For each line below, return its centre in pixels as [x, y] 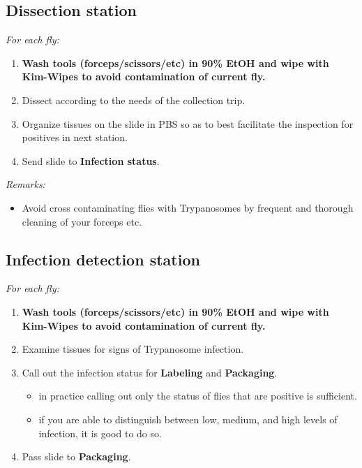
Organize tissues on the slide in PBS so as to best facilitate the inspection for [188, 123]
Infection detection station [103, 259]
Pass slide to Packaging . [76, 456]
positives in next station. [75, 137]
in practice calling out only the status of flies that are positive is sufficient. [198, 396]
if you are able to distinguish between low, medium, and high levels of [188, 419]
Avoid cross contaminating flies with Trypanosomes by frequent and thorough [188, 207]
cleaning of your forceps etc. [82, 221]
